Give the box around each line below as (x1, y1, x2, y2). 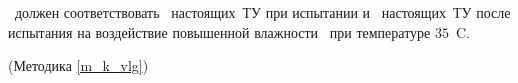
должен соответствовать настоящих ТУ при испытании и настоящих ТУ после (14, 2, 511, 22)
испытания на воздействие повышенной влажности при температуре (8, 21, 431, 42)
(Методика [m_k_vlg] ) (8, 55, 149, 76)
